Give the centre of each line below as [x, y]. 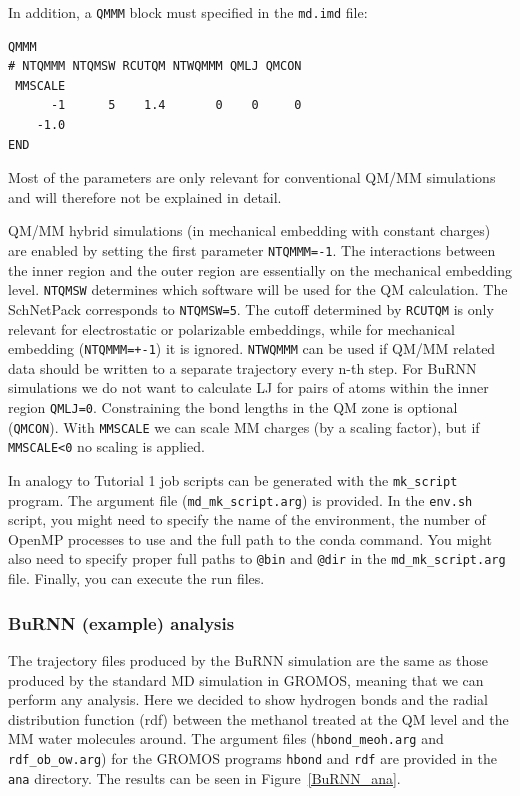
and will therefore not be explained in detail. [145, 196]
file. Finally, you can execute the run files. [136, 578]
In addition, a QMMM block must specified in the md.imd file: [188, 12]
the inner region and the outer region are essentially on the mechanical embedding [260, 269]
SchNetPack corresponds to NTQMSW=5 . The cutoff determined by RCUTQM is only [251, 308]
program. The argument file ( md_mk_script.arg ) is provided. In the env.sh [240, 499]
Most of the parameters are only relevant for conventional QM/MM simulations [252, 177]
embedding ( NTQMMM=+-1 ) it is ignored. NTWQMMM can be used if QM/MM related [252, 348]
